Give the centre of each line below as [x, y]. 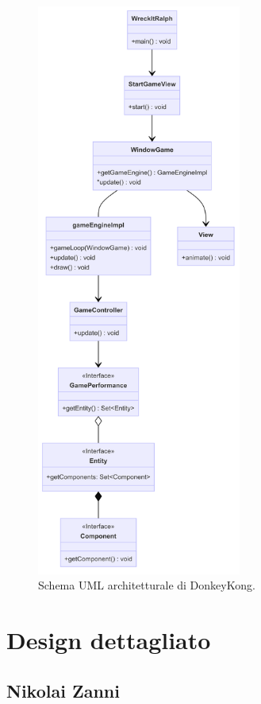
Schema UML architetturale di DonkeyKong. [147, 585]
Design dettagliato [109, 640]
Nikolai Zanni [63, 690]
